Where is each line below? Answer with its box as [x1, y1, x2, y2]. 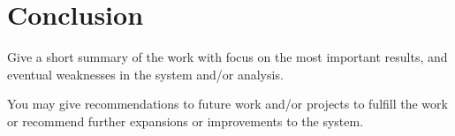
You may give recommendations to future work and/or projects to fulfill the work [7, 94, 448, 113]
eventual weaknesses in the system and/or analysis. [7, 64, 284, 83]
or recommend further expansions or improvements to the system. [7, 111, 364, 130]
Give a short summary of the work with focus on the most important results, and [7, 48, 448, 66]
